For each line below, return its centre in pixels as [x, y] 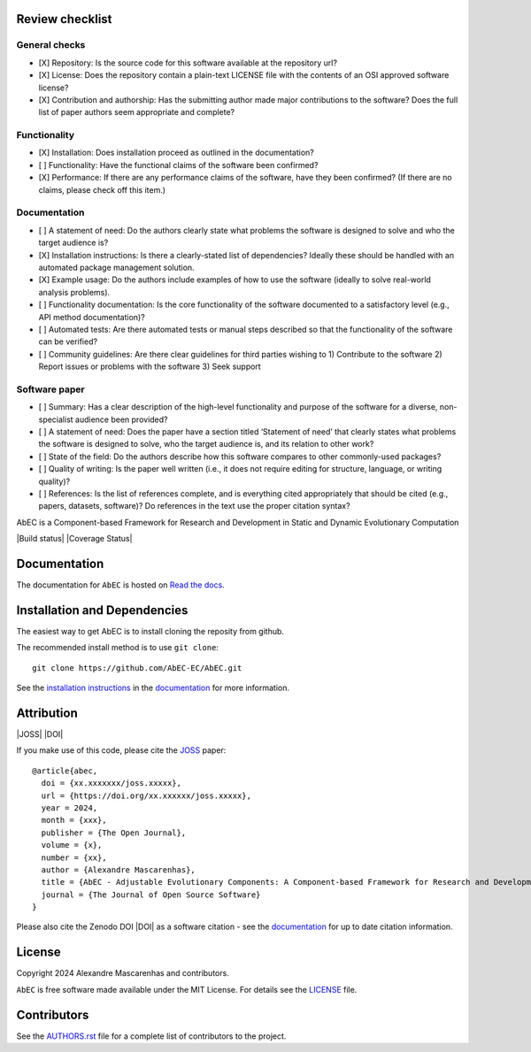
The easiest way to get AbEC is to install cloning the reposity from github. [150, 631]
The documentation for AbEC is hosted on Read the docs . [120, 585]
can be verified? [68, 342]
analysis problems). [74, 292]
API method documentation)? [92, 317]
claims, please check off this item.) [102, 189]
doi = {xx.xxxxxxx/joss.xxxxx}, [111, 783]
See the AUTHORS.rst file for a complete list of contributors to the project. [151, 1036]
